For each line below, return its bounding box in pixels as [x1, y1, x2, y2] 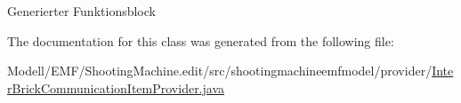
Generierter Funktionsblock [7, 2, 156, 20]
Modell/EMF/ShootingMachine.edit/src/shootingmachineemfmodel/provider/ [7, 61, 433, 80]
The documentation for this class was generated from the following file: [7, 31, 394, 50]
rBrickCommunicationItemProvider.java [7, 78, 225, 97]
